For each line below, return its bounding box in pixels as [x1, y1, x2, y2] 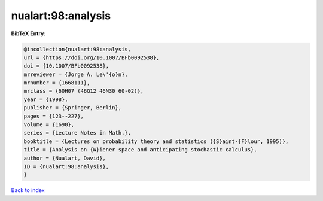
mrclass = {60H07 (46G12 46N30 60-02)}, [23, 87, 144, 95]
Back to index [11, 187, 45, 194]
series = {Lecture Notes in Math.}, [23, 129, 132, 136]
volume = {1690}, [23, 121, 75, 128]
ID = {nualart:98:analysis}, [23, 163, 109, 170]
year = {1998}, [23, 96, 68, 103]
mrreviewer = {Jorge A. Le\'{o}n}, [23, 71, 128, 78]
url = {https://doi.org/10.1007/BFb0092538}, [23, 54, 160, 61]
